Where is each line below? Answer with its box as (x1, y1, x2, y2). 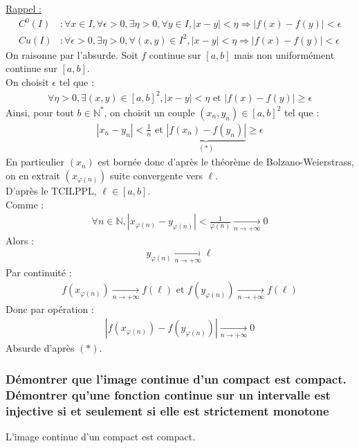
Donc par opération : (6, 301, 94, 316)
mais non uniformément (234, 47, 335, 62)
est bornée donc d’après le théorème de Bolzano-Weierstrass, (98, 154, 354, 169)
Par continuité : (6, 265, 72, 279)
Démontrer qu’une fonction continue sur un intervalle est (6, 386, 331, 403)
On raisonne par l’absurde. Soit (6, 47, 138, 62)
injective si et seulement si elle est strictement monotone (6, 402, 329, 419)
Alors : (6, 233, 34, 247)
